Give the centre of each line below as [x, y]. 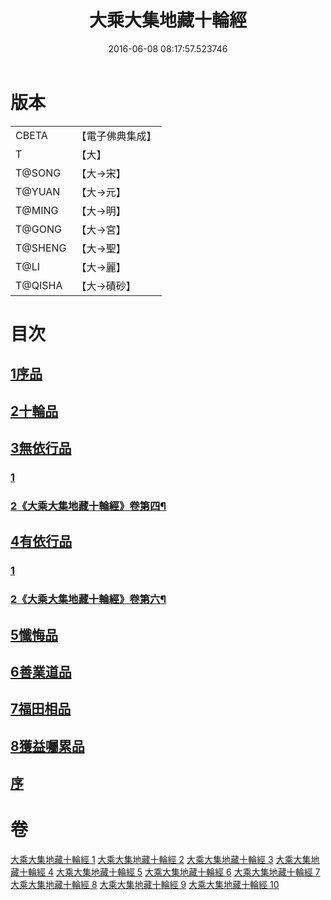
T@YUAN [38, 191]
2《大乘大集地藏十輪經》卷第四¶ [88, 506]
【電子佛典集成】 [116, 136]
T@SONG [38, 173]
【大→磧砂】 [106, 286]
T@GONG [38, 229]
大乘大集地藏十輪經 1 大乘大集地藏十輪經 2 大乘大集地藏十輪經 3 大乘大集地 [165, 860]
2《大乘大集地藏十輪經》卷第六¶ [88, 599]
